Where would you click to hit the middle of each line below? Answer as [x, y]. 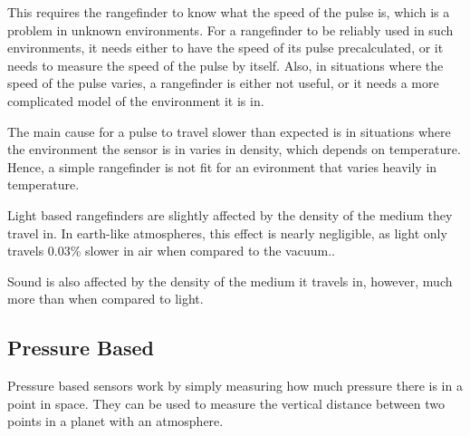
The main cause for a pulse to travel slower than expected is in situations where [229, 131]
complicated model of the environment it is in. [136, 100]
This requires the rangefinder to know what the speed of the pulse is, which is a [229, 12]
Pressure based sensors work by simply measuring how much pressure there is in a [235, 386]
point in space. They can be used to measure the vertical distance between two [226, 403]
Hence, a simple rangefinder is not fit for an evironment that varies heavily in [222, 166]
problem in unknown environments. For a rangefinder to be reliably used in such [230, 29]
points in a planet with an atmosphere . [115, 421]
